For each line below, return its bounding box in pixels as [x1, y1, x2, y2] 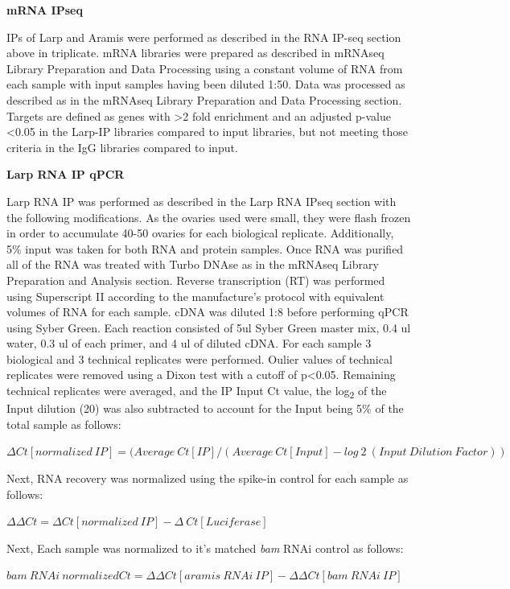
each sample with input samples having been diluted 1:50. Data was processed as [6, 76, 405, 93]
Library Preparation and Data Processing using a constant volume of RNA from [6, 60, 403, 76]
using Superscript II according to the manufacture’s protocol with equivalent [6, 287, 385, 304]
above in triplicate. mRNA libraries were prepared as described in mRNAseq [6, 44, 385, 61]
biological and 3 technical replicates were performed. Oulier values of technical [6, 350, 393, 367]
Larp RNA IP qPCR [6, 166, 125, 183]
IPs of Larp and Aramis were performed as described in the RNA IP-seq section [6, 28, 401, 45]
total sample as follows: [6, 415, 121, 432]
